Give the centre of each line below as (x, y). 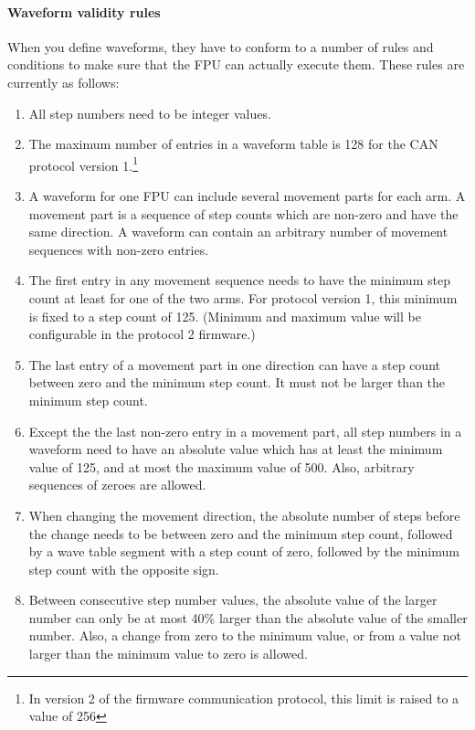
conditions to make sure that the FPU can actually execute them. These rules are (236, 64)
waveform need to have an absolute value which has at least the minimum (236, 449)
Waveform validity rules (84, 11)
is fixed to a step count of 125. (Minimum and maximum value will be (225, 316)
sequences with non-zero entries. (119, 249)
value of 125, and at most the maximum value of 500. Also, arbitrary (222, 466)
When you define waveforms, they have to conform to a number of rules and (221, 46)
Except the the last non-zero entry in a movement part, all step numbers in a (245, 431)
